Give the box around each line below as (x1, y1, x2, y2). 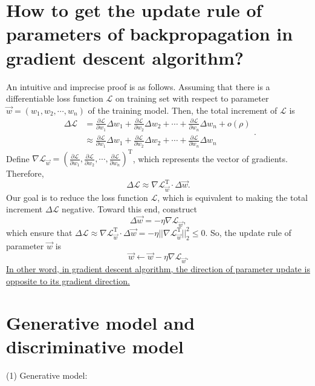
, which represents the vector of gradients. (132, 152, 288, 165)
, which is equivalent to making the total (157, 191, 308, 203)
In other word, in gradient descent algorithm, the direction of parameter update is (6, 263, 310, 275)
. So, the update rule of (205, 226, 291, 238)
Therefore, (6, 167, 44, 180)
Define (6, 152, 30, 165)
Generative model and (6, 310, 195, 335)
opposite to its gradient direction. (6, 274, 130, 287)
